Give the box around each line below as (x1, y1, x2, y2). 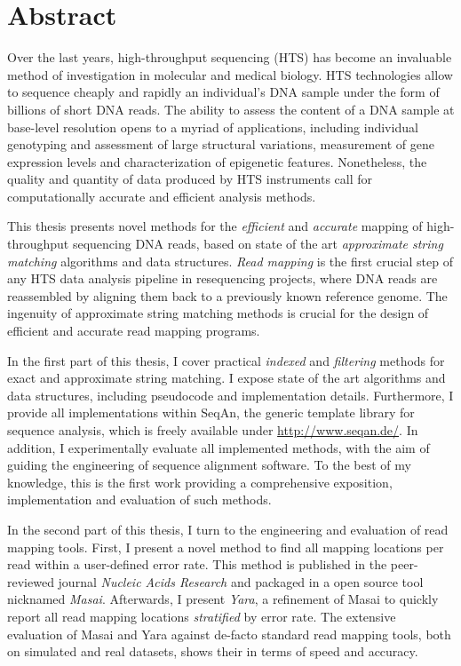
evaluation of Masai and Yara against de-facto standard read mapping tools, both (7, 624, 451, 643)
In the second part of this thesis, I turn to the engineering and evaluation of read (7, 519, 449, 538)
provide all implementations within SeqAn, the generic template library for (7, 403, 415, 422)
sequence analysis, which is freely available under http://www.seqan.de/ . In (7, 421, 418, 439)
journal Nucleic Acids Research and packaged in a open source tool (58, 572, 424, 591)
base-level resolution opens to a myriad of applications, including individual (7, 117, 418, 136)
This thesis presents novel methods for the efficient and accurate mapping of (7, 217, 423, 235)
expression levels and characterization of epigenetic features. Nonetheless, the (7, 152, 427, 170)
